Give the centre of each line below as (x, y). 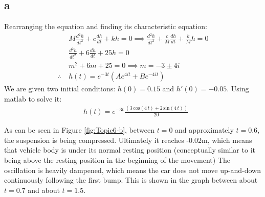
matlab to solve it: (33, 98)
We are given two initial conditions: (60, 88)
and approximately (204, 130)
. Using (238, 88)
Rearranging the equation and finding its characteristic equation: (106, 26)
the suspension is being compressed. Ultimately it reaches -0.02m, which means (128, 140)
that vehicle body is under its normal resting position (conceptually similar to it (130, 150)
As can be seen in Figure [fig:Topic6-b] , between (79, 130)
